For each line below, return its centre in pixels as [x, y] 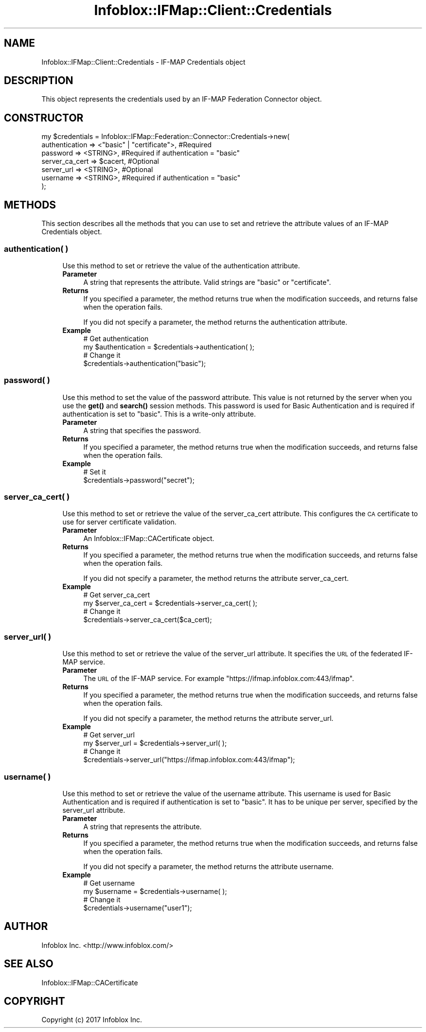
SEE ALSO [29, 964]
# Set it [95, 472]
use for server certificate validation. [119, 522]
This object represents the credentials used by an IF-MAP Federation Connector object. [182, 99]
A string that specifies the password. [142, 430]
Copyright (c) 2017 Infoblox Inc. [92, 1020]
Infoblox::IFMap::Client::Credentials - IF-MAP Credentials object [143, 62]
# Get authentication [116, 338]
